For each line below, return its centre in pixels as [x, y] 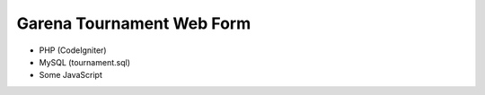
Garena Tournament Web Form [134, 23]
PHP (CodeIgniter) [73, 50]
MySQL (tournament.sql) [84, 62]
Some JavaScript [71, 75]
